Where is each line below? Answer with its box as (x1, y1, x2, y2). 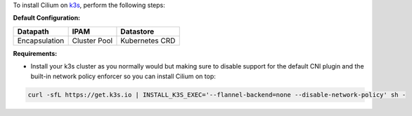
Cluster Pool (72, 36, 112, 45)
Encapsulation (17, 36, 65, 45)
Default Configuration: (13, 14, 81, 22)
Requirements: (13, 49, 58, 57)
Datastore (120, 27, 155, 36)
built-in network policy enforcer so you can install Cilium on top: (30, 72, 216, 80)
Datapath (17, 27, 49, 36)
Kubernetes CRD (120, 36, 176, 45)
